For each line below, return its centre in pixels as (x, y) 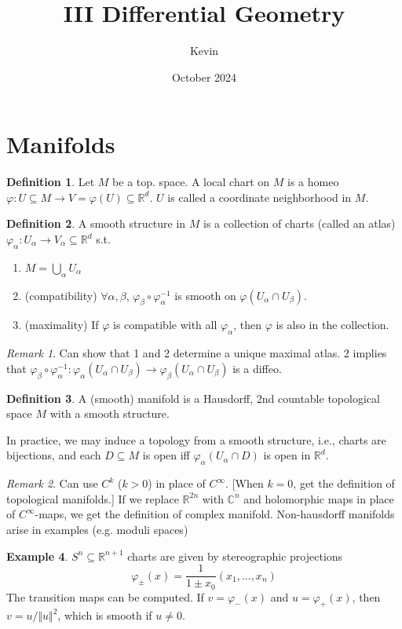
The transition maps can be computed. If (105, 596)
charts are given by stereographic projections (235, 556)
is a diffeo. (257, 368)
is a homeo (313, 182)
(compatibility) (61, 295)
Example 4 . (37, 556)
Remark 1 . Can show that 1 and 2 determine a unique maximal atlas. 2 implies (197, 353)
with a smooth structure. (110, 413)
